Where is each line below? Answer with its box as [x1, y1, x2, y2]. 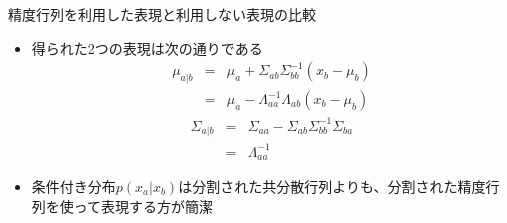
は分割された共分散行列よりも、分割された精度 [178, 176, 486, 197]
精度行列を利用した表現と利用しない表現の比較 [8, 4, 316, 24]
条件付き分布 [31, 176, 116, 197]
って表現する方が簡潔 [73, 195, 214, 216]
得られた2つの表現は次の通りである [31, 37, 263, 58]
